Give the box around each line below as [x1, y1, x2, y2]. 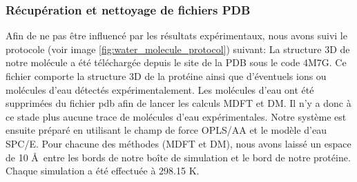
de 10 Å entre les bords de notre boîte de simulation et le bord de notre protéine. [6, 150, 351, 164]
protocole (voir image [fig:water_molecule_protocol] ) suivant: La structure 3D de [6, 41, 350, 56]
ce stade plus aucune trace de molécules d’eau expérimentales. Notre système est [6, 109, 347, 123]
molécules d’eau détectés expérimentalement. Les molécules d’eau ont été [6, 82, 314, 97]
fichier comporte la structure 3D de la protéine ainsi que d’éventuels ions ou [6, 69, 327, 83]
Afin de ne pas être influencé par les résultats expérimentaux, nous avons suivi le [6, 28, 347, 43]
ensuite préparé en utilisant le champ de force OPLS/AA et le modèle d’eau [6, 123, 327, 137]
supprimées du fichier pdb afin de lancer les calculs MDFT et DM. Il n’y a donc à [6, 96, 351, 110]
